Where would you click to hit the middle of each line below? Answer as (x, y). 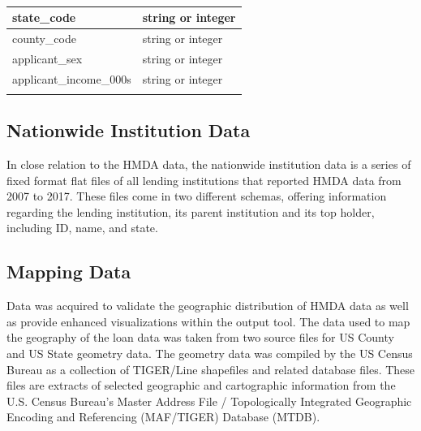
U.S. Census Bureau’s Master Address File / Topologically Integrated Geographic (209, 401)
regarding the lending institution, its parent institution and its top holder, (191, 211)
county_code (44, 38)
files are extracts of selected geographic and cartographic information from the (201, 385)
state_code (44, 17)
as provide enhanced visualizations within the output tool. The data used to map (208, 321)
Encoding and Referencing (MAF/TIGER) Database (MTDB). (163, 417)
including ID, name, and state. (82, 228)
